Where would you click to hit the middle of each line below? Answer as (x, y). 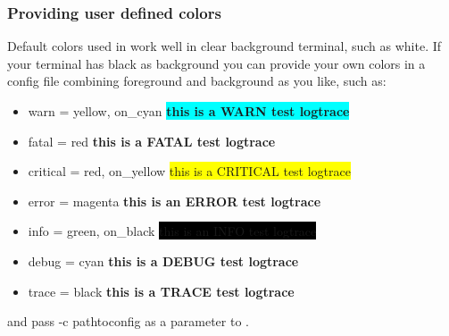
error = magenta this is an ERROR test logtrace (175, 201)
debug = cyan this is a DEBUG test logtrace (163, 260)
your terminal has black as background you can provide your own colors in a (216, 63)
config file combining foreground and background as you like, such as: (197, 81)
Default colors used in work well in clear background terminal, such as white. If (224, 46)
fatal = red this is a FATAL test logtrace (152, 141)
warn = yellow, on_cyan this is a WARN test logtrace (189, 111)
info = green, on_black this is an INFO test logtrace (172, 231)
